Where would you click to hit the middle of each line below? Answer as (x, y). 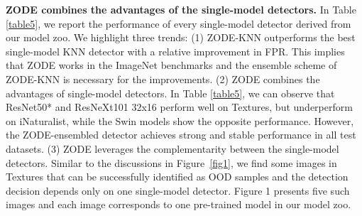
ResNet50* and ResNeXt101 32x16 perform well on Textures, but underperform (179, 107)
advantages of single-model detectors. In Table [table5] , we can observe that (170, 93)
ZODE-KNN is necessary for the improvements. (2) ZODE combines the (163, 79)
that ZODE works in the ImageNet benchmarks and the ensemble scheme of (171, 65)
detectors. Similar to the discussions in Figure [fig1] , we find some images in (171, 162)
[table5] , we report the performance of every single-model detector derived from (179, 23)
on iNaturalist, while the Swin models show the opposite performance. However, (180, 120)
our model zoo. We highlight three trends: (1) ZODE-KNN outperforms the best (181, 37)
